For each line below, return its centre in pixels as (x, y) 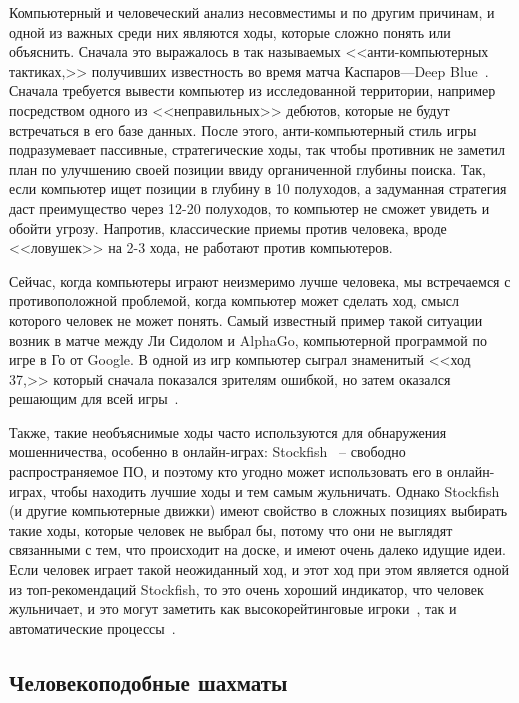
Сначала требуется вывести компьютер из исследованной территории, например (252, 90)
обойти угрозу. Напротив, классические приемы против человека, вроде (228, 227)
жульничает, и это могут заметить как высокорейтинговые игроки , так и (233, 608)
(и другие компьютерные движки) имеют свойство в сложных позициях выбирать (258, 510)
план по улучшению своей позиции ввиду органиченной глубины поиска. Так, (247, 168)
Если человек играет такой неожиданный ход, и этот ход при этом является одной (259, 569)
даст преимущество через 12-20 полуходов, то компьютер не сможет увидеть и (249, 207)
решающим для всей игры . (94, 398)
